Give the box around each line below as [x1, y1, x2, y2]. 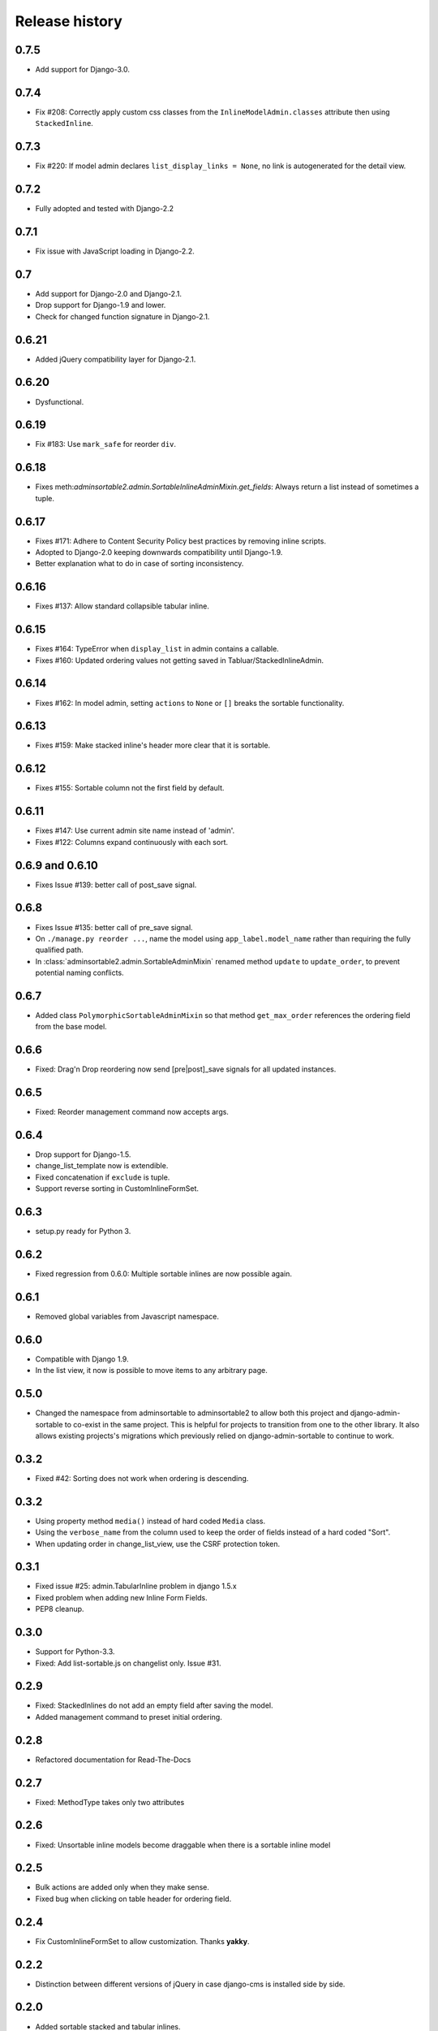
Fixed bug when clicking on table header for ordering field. [35, 1894, 232, 1903]
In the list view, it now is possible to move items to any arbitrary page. [35, 1366, 268, 1375]
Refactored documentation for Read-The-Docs [35, 1755, 191, 1765]
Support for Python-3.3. [35, 1647, 115, 1656]
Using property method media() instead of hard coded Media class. [35, 1516, 266, 1526]
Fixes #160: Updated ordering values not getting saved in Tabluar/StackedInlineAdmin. [35, 655, 324, 665]
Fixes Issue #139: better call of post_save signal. [35, 880, 197, 890]
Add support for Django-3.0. [35, 65, 130, 75]
